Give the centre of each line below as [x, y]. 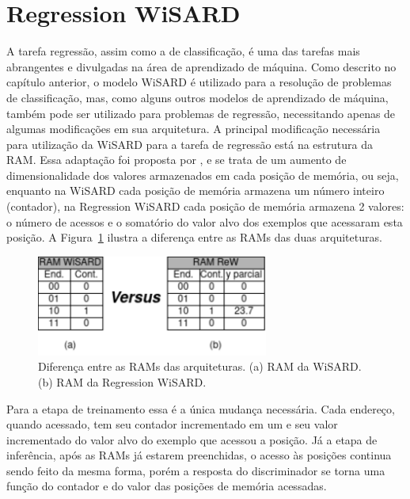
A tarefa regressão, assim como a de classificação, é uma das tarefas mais [183, 51]
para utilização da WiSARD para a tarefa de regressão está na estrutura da [190, 144]
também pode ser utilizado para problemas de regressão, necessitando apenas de [201, 113]
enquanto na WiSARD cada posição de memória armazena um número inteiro [196, 190]
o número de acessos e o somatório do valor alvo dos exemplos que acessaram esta [205, 221]
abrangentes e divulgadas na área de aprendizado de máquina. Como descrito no [201, 66]
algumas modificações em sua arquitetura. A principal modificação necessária [194, 129]
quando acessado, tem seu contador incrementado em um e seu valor [172, 424]
